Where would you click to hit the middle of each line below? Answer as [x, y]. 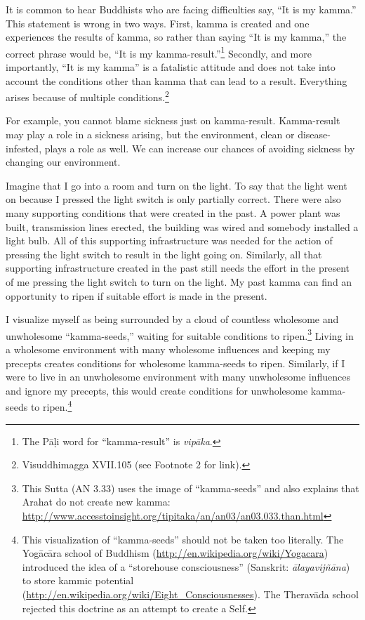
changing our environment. [63, 162]
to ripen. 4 [51, 406]
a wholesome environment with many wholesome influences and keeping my [168, 349]
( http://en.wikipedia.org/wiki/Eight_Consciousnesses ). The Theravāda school [190, 594]
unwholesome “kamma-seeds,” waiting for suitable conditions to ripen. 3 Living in [180, 334]
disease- [314, 134]
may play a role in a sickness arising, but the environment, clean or [150, 134]
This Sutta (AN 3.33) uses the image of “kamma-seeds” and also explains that [191, 488]
